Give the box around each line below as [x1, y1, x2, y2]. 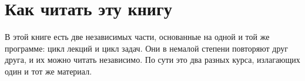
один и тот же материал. [5, 65, 92, 77]
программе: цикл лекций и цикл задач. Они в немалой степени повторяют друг [5, 42, 288, 54]
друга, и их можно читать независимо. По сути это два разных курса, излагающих [5, 53, 300, 66]
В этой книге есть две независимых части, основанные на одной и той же [5, 31, 270, 43]
